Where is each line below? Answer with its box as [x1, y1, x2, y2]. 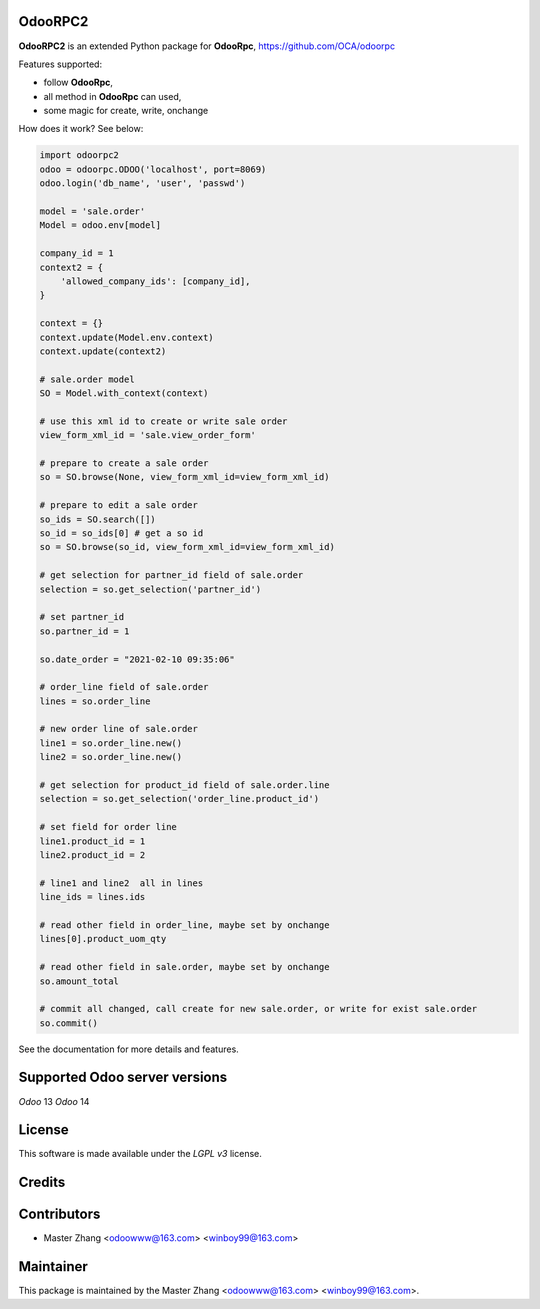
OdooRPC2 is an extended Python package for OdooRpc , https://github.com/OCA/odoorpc [18, 40, 395, 52]
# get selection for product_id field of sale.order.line [39, 780, 330, 791]
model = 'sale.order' [39, 206, 146, 217]
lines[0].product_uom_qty [39, 933, 167, 945]
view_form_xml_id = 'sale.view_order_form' [39, 430, 257, 441]
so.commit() [39, 1017, 99, 1029]
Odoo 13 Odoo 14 [18, 1095, 90, 1107]
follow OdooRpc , [43, 76, 114, 89]
